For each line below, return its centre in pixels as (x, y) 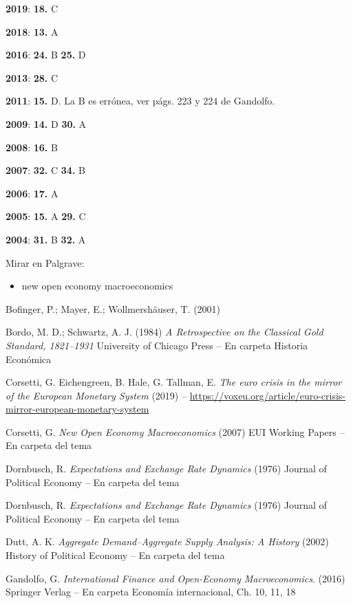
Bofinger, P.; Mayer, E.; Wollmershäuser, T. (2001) (113, 308)
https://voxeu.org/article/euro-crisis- (267, 395)
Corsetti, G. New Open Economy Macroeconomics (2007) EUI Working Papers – (175, 431)
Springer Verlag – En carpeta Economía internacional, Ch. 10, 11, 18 (151, 592)
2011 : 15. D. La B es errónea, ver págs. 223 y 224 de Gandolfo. (140, 101)
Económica (29, 359)
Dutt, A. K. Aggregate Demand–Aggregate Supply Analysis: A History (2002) (167, 541)
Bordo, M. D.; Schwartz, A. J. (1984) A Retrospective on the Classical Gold (164, 332)
